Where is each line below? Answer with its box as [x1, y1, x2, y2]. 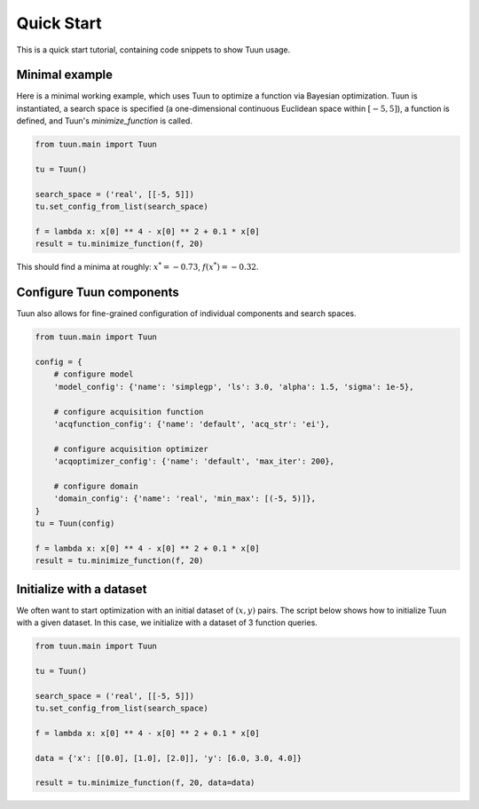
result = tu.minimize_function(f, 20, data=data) [35, 778, 255, 788]
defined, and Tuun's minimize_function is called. [16, 115, 192, 126]
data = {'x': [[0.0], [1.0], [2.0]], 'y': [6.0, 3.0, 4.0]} [35, 753, 302, 763]
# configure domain [53, 480, 139, 491]
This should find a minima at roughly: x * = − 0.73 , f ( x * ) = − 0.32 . [16, 260, 259, 273]
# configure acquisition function [53, 407, 204, 416]
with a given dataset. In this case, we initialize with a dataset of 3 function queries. [16, 617, 318, 628]
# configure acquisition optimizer [53, 444, 208, 454]
